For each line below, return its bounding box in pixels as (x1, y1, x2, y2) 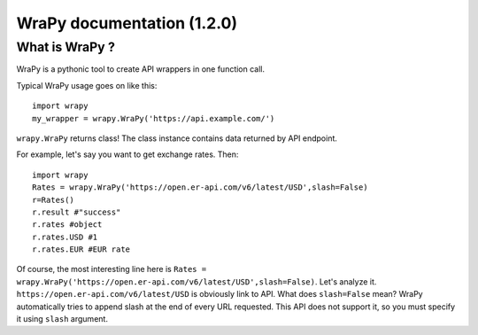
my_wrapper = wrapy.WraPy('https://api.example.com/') (32, 113, 275, 123)
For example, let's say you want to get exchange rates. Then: (16, 149, 239, 160)
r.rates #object (32, 220, 103, 230)
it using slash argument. (16, 314, 108, 324)
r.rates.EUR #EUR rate (32, 245, 131, 254)
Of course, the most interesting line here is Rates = (16, 264, 207, 275)
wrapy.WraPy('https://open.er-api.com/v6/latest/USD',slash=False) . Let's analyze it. (16, 276, 377, 287)
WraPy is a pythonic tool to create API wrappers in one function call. (16, 64, 266, 74)
